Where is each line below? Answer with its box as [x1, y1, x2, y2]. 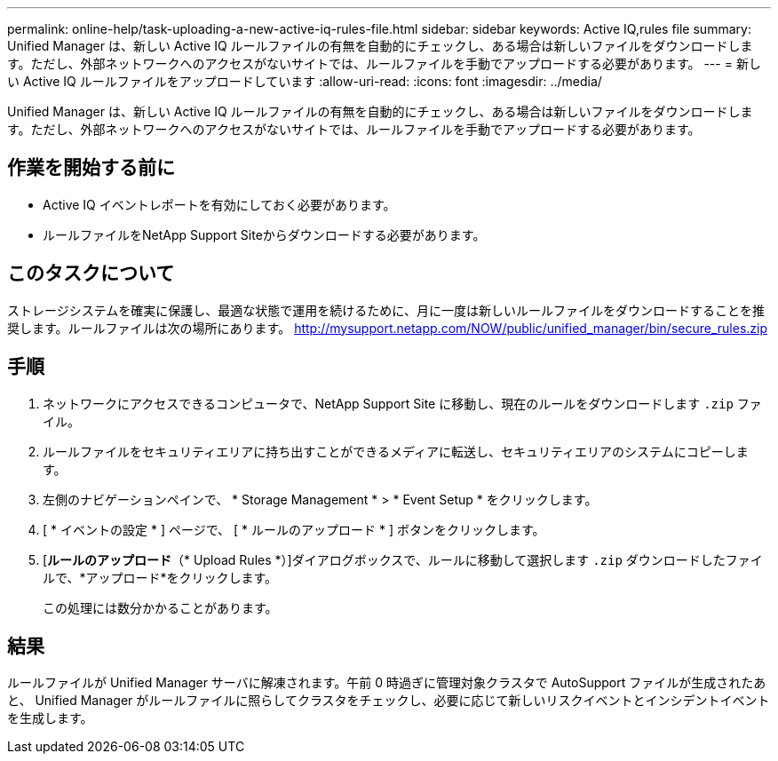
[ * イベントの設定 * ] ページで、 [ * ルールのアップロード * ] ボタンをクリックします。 [43, 521, 545, 537]
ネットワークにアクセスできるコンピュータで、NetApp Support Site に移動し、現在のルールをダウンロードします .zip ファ [43, 395, 762, 411]
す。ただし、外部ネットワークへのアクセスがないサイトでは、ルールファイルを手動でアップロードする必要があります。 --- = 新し [7, 56, 761, 71]
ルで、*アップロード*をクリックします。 [43, 569, 278, 585]
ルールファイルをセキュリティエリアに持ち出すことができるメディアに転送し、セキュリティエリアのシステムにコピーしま [43, 443, 749, 459]
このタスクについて [7, 262, 175, 285]
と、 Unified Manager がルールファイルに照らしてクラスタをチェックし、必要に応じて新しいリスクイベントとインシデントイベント [7, 693, 770, 709]
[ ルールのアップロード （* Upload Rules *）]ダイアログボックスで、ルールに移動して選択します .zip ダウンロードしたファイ [43, 551, 763, 567]
